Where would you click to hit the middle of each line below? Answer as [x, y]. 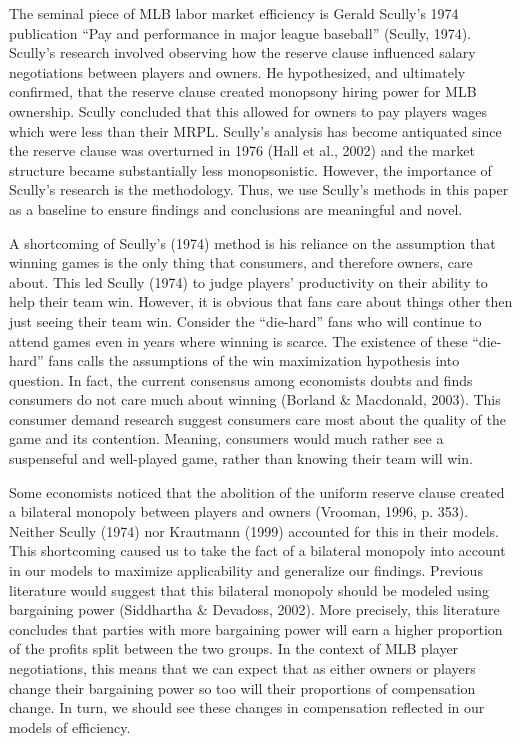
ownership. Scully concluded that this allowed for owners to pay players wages [248, 110]
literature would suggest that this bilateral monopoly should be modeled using [249, 589]
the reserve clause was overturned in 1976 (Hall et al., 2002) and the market [242, 150]
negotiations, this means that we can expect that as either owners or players [242, 668]
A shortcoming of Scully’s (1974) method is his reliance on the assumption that [252, 242]
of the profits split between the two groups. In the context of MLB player [234, 648]
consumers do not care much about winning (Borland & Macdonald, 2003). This [255, 399]
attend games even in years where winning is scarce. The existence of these [238, 340]
